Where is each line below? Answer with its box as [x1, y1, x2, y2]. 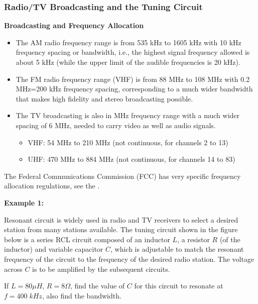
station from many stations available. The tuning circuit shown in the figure [4, 224, 238, 235]
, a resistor [177, 234, 210, 244]
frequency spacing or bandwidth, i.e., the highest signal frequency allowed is [16, 47, 250, 57]
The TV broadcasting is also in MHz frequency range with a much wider [16, 110, 240, 121]
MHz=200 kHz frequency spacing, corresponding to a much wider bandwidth [16, 83, 253, 94]
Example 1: [4, 197, 44, 208]
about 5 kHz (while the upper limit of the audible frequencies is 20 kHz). [16, 57, 240, 67]
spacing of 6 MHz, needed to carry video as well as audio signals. [16, 120, 216, 130]
